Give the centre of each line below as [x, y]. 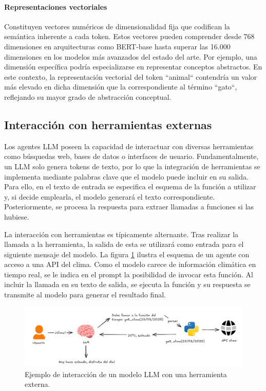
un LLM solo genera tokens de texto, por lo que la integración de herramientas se [132, 166]
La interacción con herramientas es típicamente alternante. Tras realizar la [121, 234]
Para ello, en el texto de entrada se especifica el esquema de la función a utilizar [130, 186]
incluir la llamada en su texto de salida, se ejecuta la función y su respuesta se [127, 284]
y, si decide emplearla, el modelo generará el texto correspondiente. [110, 196]
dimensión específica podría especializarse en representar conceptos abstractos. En [133, 67]
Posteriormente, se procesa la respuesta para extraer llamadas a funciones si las [129, 207]
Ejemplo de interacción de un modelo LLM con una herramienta [126, 374]
